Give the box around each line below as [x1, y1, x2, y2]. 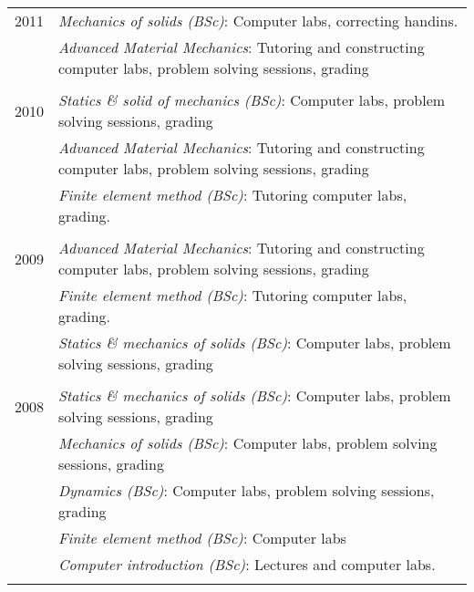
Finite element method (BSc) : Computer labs [58, 527, 346, 548]
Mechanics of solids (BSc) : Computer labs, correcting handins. [58, 10, 459, 31]
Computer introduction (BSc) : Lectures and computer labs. [58, 554, 436, 575]
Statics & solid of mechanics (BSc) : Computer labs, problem [58, 89, 446, 110]
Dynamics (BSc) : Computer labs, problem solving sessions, [58, 480, 435, 501]
